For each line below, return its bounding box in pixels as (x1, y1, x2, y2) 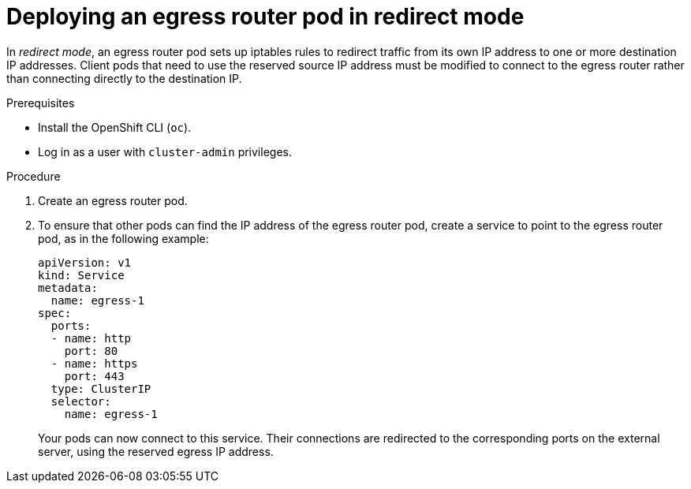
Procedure (6, 169, 61, 183)
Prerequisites (6, 95, 75, 110)
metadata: (38, 281, 98, 294)
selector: (50, 394, 111, 408)
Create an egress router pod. (38, 193, 188, 207)
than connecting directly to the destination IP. (6, 71, 242, 85)
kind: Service (38, 268, 125, 282)
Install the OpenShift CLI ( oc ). (38, 120, 192, 134)
